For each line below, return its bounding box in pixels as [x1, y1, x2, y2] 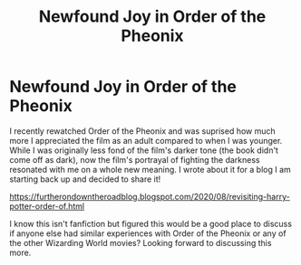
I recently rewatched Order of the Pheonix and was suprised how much [9, 125, 277, 137]
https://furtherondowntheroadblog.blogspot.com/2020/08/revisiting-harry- [9, 191, 290, 202]
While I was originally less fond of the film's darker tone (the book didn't [9, 145, 279, 156]
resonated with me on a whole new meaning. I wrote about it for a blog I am [9, 164, 292, 175]
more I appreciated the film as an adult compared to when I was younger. [9, 135, 283, 146]
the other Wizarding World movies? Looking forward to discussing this [9, 237, 272, 248]
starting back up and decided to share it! [9, 174, 161, 185]
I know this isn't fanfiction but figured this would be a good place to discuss [9, 218, 293, 229]
